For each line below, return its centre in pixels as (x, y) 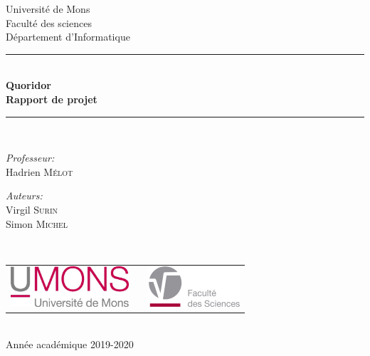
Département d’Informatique (68, 37)
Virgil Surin (32, 209)
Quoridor (28, 85)
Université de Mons (48, 9)
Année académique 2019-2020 (70, 344)
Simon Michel (37, 223)
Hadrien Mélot (39, 171)
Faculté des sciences (49, 22)
